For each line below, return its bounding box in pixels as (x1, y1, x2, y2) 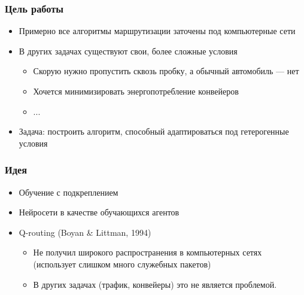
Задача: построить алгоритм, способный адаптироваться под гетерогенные (19, 125, 289, 138)
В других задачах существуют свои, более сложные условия (19, 44, 238, 57)
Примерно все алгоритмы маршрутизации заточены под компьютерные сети (19, 25, 296, 37)
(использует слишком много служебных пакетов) (33, 257, 211, 270)
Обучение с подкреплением (19, 185, 118, 198)
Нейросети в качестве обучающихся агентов (19, 206, 180, 218)
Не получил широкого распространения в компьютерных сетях (33, 246, 262, 258)
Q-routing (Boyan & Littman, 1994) (19, 226, 151, 238)
